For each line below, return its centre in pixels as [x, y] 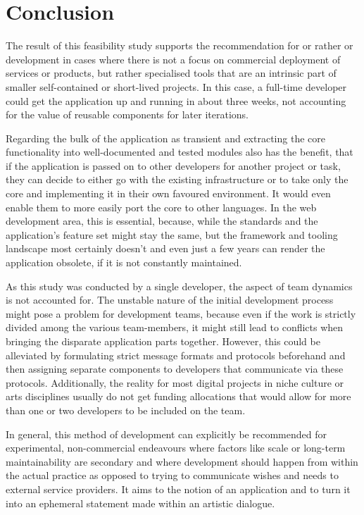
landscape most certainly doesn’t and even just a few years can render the [165, 248]
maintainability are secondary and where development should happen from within [182, 461]
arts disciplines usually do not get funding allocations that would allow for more [178, 396]
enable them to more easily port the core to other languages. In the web [161, 207]
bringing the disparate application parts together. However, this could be [163, 341]
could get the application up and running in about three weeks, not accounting [176, 100]
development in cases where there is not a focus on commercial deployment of [173, 59]
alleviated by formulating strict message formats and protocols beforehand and [176, 355]
